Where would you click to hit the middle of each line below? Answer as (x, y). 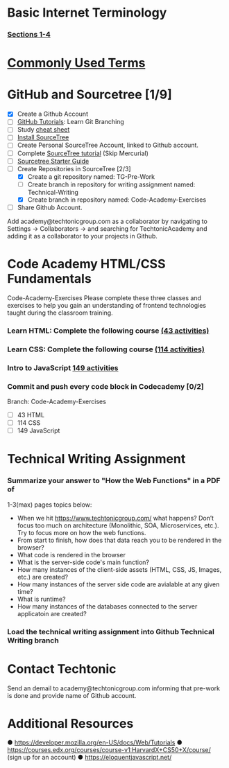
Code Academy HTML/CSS (86, 264)
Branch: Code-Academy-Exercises (57, 401)
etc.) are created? (43, 577)
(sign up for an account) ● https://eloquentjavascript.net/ (90, 758)
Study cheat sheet (43, 130)
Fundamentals (49, 279)
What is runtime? (41, 599)
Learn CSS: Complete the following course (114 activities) (106, 349)
